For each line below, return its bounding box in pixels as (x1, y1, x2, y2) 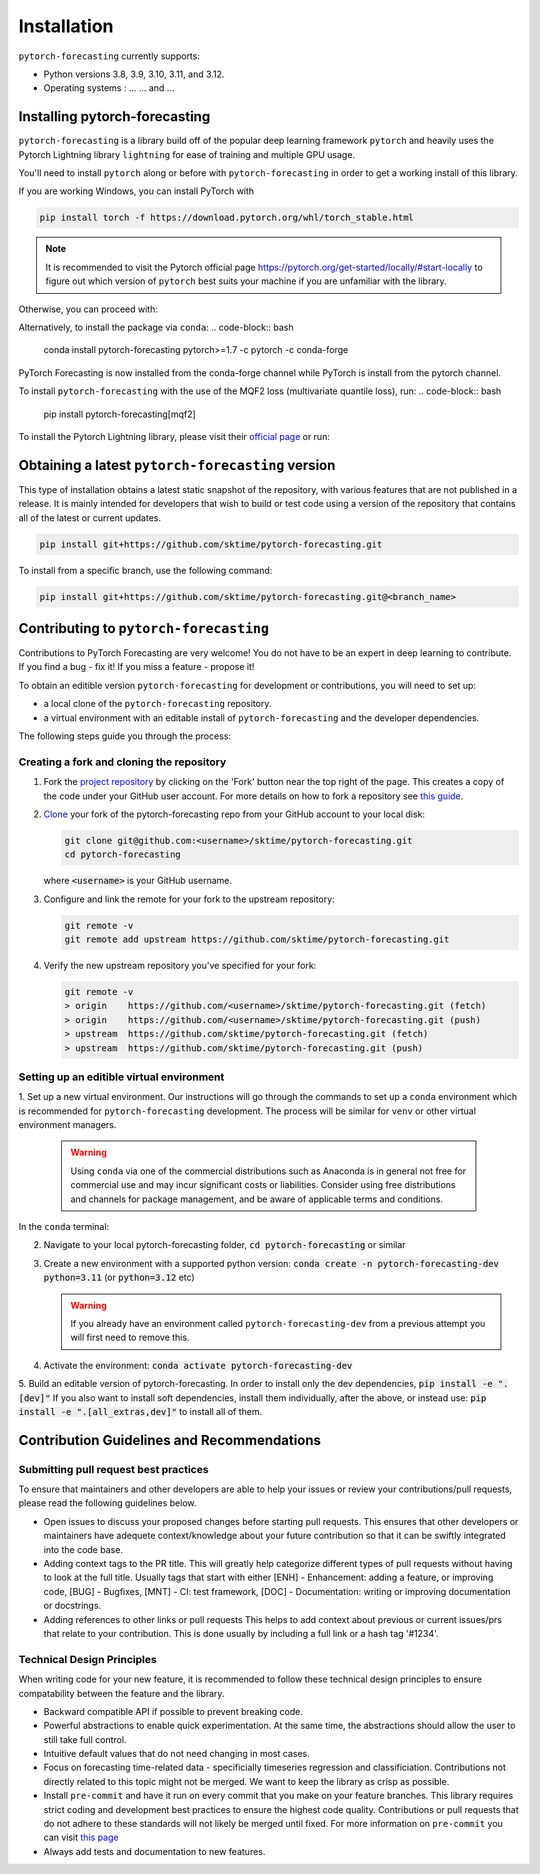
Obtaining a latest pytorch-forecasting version (18, 456, 336, 474)
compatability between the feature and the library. (18, 1687, 225, 1699)
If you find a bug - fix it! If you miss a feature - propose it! (18, 661, 255, 673)
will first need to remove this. (70, 1331, 190, 1344)
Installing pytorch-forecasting (18, 108, 211, 125)
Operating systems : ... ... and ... (43, 82, 175, 94)
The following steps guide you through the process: (18, 730, 232, 742)
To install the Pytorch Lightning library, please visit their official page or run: (18, 430, 330, 442)
